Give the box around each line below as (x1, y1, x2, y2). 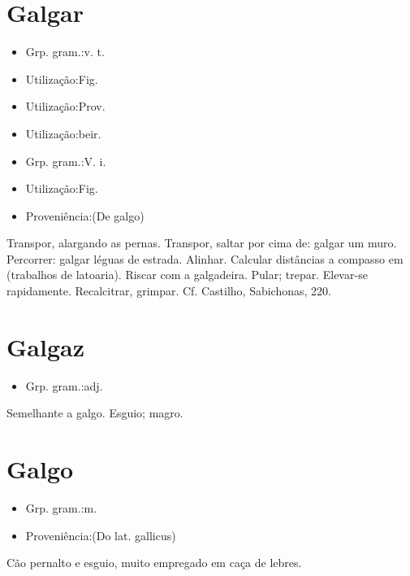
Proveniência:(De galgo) (25, 207, 145, 224)
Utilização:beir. (25, 124, 101, 142)
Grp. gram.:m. (25, 500, 97, 517)
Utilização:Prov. (25, 98, 106, 115)
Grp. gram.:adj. (25, 377, 103, 394)
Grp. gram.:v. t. (25, 43, 105, 60)
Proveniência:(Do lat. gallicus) (25, 526, 176, 543)
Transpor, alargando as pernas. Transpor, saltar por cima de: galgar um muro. (6, 234, 397, 251)
